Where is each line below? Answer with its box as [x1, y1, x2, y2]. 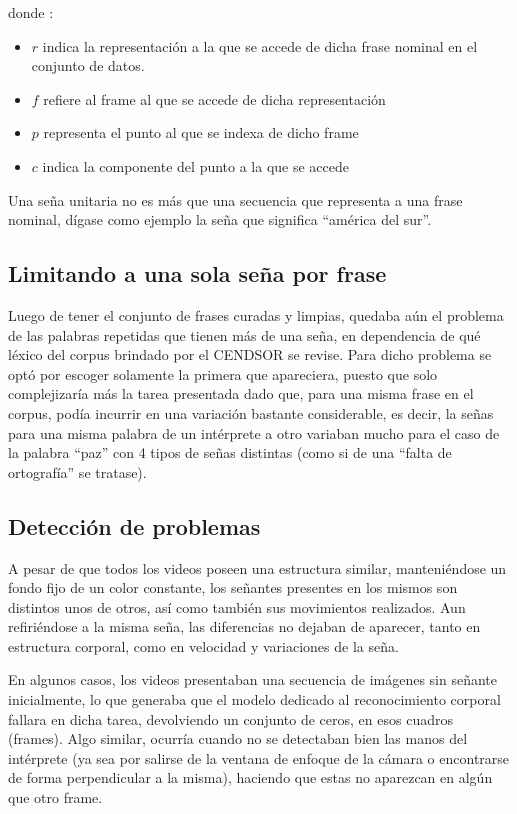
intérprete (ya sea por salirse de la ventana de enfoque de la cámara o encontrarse [8, 747, 510, 768]
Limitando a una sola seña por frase [8, 258, 387, 289]
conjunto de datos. [31, 55, 145, 76]
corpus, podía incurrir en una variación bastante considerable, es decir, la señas [8, 402, 494, 423]
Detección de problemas [8, 510, 261, 541]
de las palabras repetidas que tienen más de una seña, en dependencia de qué [8, 324, 481, 345]
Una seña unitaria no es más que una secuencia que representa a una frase [8, 189, 463, 210]
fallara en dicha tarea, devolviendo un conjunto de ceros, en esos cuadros [8, 708, 453, 729]
